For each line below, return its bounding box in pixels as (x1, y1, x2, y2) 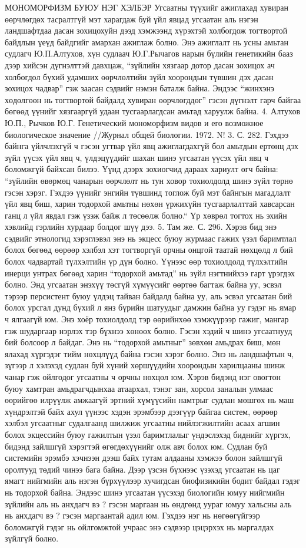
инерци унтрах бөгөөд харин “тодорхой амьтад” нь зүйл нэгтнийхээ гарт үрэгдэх (5, 266, 295, 279)
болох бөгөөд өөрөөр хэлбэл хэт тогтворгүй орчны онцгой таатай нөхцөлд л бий (5, 243, 293, 256)
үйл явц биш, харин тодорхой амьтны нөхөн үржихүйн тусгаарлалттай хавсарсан (5, 197, 295, 210)
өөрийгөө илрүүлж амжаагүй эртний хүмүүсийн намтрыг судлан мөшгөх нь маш (5, 394, 294, 406)
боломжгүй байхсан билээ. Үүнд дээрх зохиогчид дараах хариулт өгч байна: (5, 163, 278, 175)
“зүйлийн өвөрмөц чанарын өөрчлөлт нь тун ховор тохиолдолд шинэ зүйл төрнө (5, 174, 293, 186)
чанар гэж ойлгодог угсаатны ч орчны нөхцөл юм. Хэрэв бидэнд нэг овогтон (5, 371, 281, 382)
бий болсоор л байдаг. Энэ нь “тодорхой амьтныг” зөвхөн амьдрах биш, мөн (5, 336, 281, 348)
